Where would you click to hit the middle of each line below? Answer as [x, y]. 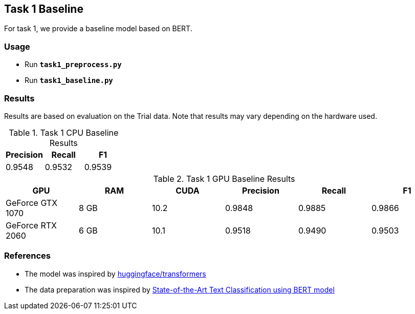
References [27, 256]
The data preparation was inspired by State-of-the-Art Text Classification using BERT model [180, 289]
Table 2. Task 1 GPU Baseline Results [224, 179]
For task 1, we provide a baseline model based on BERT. [98, 29]
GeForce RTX [31, 225]
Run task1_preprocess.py [73, 65]
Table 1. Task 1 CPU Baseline [64, 132]
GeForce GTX [32, 203]
